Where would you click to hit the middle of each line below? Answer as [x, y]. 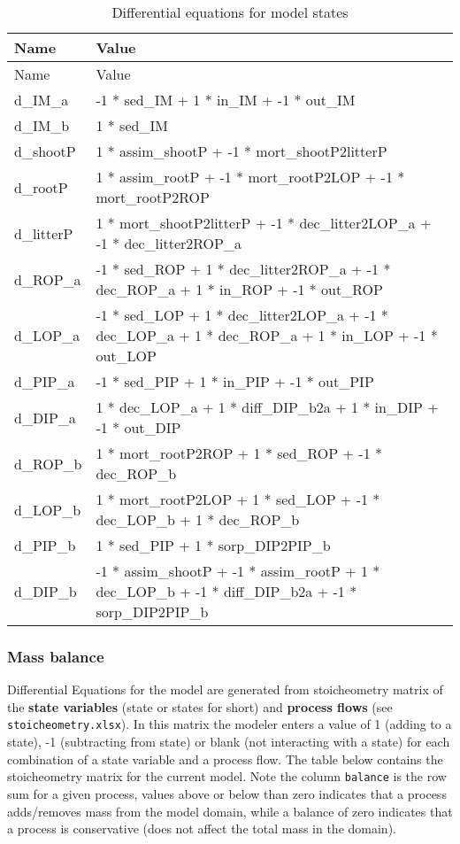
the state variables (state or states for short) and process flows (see [200, 706]
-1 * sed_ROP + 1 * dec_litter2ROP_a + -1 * [243, 269]
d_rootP [41, 187]
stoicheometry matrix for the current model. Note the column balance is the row [227, 776]
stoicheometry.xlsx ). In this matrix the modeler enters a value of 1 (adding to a [230, 724]
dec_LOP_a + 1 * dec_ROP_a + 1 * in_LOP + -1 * [267, 335]
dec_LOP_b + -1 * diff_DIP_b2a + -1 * [226, 591]
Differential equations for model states [230, 12]
